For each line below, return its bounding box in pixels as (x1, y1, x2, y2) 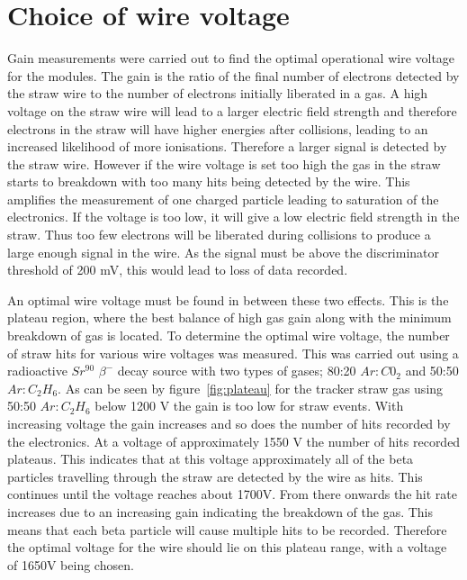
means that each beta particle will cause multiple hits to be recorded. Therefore (7, 520, 447, 539)
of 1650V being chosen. (7, 555, 134, 574)
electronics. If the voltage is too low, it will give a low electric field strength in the (7, 207, 460, 226)
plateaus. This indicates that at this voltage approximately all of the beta (7, 449, 414, 468)
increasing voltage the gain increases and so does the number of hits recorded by (7, 414, 451, 432)
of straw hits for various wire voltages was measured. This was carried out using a (7, 343, 459, 362)
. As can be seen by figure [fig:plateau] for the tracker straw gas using (58, 378, 444, 397)
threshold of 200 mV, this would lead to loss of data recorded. (7, 260, 348, 279)
